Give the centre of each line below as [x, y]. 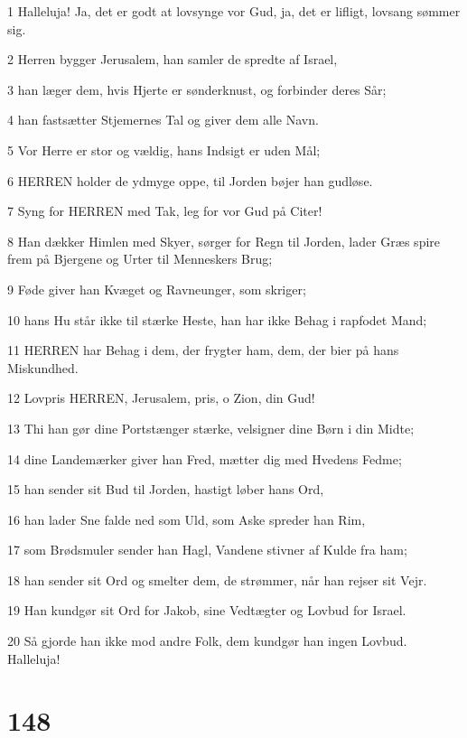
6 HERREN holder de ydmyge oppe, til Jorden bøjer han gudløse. [190, 180]
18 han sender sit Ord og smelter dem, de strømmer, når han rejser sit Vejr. [217, 579]
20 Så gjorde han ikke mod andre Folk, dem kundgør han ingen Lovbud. [207, 641]
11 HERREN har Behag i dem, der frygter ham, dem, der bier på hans [203, 350]
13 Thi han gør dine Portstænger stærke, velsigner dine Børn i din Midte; [211, 428]
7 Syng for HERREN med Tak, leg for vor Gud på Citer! [165, 211]
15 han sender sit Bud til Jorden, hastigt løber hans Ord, [166, 489]
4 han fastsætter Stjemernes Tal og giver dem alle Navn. [163, 120]
